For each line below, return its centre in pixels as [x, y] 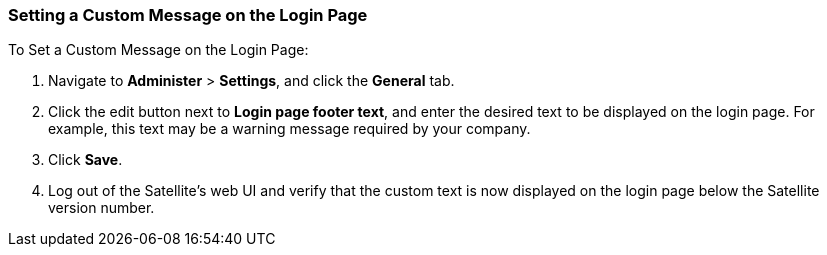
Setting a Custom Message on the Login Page [188, 15]
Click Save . [85, 160]
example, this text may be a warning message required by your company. [289, 129]
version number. [101, 208]
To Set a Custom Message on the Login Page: [158, 50]
